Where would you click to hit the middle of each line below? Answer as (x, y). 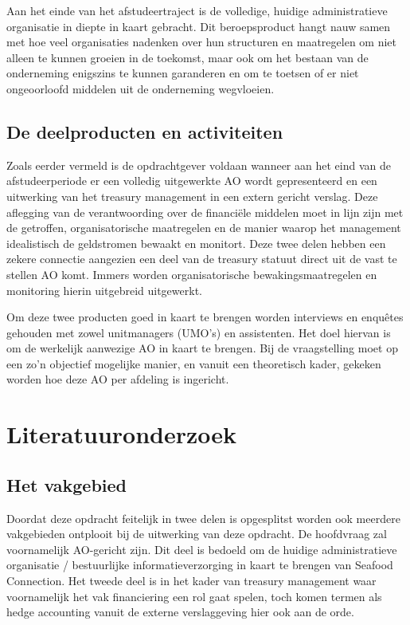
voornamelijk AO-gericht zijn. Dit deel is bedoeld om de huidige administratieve (202, 549)
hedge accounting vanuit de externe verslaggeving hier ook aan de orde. (180, 612)
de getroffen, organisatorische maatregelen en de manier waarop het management (204, 228)
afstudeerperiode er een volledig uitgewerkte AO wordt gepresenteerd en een (192, 181)
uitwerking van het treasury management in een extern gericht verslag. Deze (192, 196)
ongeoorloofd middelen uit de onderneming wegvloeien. (141, 88)
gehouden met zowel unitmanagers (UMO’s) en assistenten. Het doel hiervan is (199, 332)
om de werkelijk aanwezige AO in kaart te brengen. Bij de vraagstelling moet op (202, 348)
